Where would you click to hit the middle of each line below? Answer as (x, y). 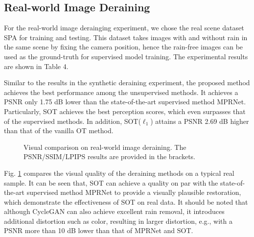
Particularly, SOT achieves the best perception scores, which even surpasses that (125, 111)
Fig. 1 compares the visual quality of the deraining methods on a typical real (119, 173)
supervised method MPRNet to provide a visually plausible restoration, (134, 192)
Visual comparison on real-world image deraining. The (105, 147)
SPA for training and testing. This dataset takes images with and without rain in (126, 37)
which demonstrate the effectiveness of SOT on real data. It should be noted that (126, 201)
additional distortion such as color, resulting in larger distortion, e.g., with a (118, 221)
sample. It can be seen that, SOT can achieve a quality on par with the (111, 182)
